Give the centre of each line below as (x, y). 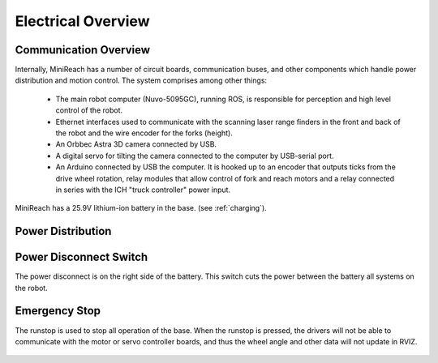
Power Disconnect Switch (82, 257)
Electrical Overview (82, 21)
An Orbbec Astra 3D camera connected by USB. (136, 144)
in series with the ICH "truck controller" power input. (143, 190)
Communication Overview (82, 50)
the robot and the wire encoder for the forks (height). (144, 133)
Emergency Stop (58, 311)
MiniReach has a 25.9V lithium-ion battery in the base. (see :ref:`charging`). (141, 208)
